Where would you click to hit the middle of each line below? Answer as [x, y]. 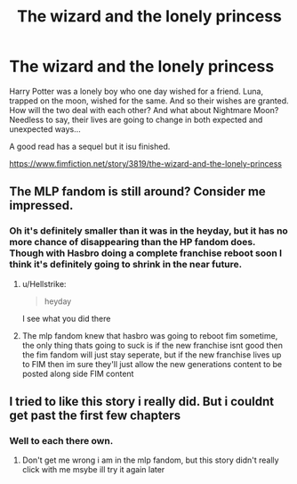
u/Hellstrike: [44, 283]
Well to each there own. [61, 440]
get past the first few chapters [95, 416]
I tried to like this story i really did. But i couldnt [142, 402]
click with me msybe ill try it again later [93, 470]
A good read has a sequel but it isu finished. [90, 146]
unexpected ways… [45, 129]
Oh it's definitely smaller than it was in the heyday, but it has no [149, 231]
